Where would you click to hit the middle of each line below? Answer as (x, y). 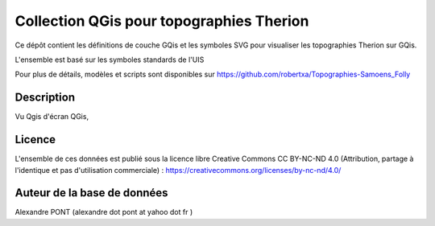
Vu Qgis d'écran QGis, (52, 117)
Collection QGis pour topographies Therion (162, 21)
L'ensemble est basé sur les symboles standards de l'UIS (110, 60)
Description (45, 98)
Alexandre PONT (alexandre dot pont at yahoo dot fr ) (104, 212)
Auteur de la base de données (91, 193)
